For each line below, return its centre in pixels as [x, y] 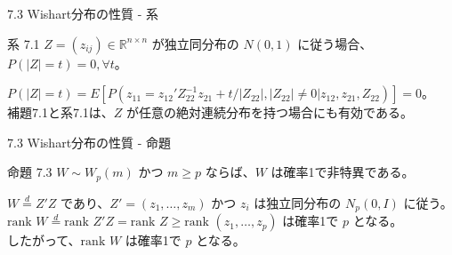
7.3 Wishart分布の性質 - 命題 [89, 142]
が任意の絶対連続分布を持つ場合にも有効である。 [270, 112]
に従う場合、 [335, 43]
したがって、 [44, 240]
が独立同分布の [195, 43]
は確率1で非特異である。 [343, 172]
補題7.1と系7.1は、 [61, 112]
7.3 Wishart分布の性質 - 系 [83, 13]
